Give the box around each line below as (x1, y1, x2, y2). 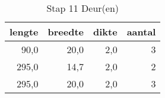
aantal (126, 25, 156, 38)
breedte (47, 25, 84, 38)
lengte (9, 25, 39, 38)
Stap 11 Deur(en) (46, 1, 119, 15)
